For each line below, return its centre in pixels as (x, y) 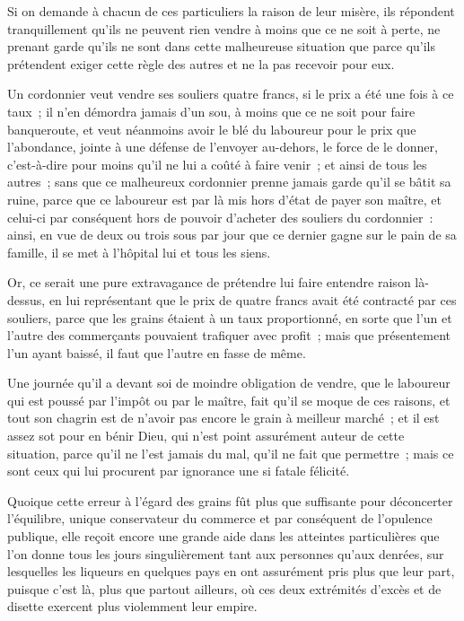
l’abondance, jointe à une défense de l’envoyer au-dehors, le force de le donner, (223, 147)
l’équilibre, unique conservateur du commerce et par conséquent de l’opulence (220, 518)
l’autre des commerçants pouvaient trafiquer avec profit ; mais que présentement (229, 335)
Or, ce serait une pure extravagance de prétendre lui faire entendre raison (209, 282)
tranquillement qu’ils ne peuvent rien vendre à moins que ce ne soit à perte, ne (224, 28)
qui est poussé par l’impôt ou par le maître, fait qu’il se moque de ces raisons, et (229, 400)
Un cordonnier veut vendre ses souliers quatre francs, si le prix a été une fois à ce (231, 94)
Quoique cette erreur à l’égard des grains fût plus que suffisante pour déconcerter (230, 500)
